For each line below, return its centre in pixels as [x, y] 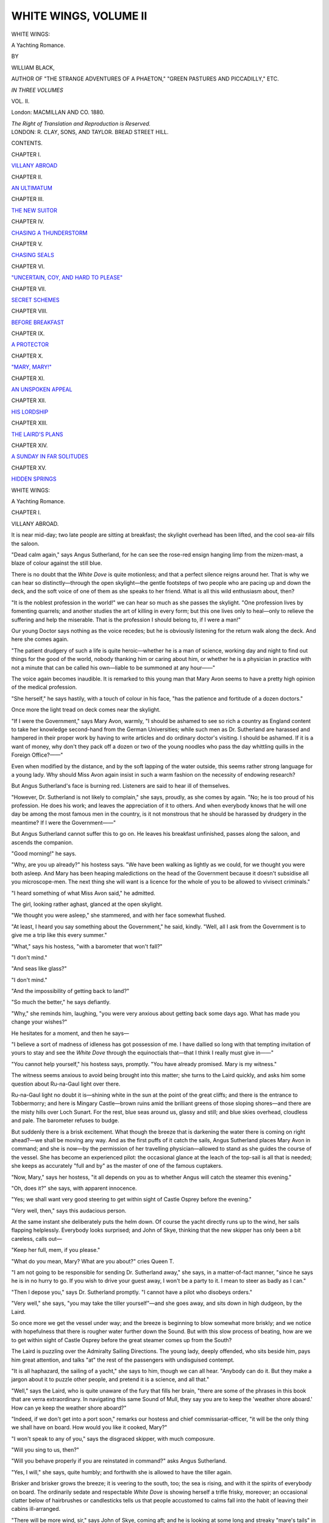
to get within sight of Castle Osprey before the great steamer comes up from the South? [122, 1340]
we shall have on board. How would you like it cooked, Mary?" [89, 1427]
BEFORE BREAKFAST [38, 322]
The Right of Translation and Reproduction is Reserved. [81, 123]
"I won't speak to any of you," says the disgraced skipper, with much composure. [113, 1438]
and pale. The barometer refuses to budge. [65, 1120]
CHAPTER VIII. [30, 311]
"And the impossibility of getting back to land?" [70, 991]
